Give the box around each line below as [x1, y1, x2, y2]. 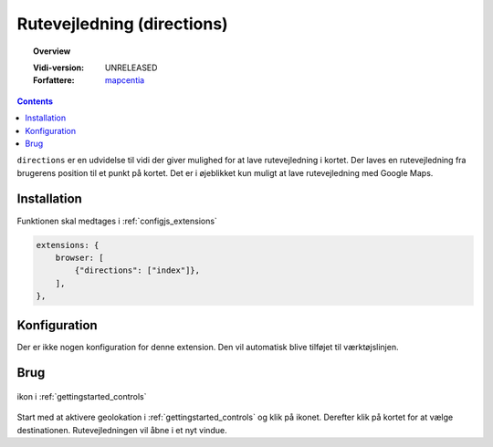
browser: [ [55, 252, 104, 263]
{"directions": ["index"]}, [74, 265, 201, 275]
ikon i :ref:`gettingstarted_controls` [16, 391, 147, 402]
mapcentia [105, 75, 145, 86]
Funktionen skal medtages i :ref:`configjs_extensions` [16, 215, 218, 226]
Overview [33, 46, 71, 57]
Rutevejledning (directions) [16, 14, 228, 34]
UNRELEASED [105, 62, 158, 73]
